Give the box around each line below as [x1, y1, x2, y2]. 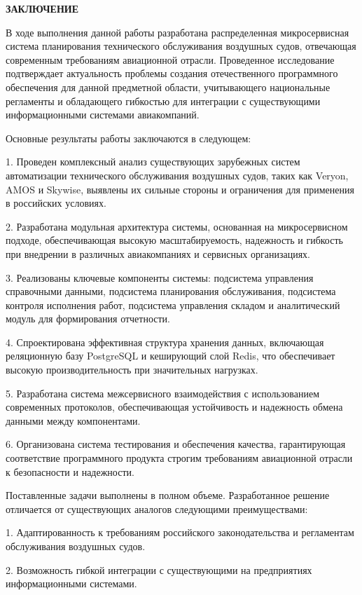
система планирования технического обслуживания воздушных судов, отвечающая [6, 39, 356, 53]
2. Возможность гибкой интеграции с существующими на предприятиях [6, 562, 312, 577]
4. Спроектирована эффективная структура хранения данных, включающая [6, 334, 324, 349]
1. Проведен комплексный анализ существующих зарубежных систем [6, 154, 300, 169]
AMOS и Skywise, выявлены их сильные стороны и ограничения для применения [6, 182, 354, 196]
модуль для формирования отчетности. [6, 311, 171, 326]
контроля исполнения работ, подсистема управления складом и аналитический [6, 297, 340, 312]
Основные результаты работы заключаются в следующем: [6, 130, 251, 145]
